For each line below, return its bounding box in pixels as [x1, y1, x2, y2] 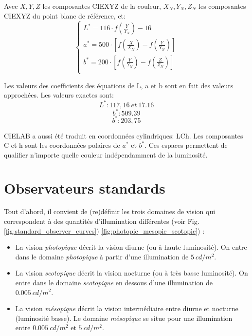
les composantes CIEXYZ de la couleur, [42, 1, 161, 11]
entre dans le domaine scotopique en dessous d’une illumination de [15, 277, 213, 287]
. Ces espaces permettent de [144, 140, 228, 150]
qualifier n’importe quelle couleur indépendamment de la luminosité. [4, 149, 208, 159]
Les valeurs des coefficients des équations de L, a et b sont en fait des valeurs [4, 80, 234, 90]
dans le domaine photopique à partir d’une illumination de [15, 251, 189, 261]
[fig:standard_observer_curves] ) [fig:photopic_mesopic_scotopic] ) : [4, 225, 205, 236]
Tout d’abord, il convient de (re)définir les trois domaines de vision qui [4, 206, 216, 217]
